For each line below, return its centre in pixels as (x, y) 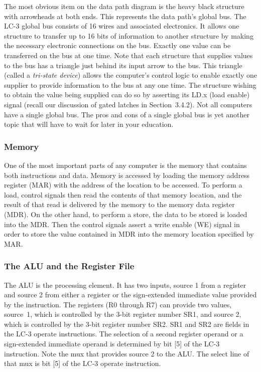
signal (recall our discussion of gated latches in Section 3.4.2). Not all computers (128, 104)
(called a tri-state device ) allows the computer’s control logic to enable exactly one (130, 75)
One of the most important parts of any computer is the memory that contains (125, 165)
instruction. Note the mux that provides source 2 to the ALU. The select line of (127, 353)
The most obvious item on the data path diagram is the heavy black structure (124, 6)
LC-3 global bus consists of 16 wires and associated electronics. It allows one (122, 26)
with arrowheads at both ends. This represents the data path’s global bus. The (125, 16)
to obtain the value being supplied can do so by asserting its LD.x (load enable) (127, 95)
